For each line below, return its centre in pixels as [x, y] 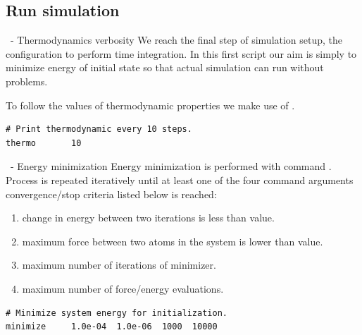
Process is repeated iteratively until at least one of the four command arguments [180, 179]
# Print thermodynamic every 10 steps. [99, 129]
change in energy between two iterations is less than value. [148, 218]
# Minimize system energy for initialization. [117, 313]
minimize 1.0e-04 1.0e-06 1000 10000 [112, 327]
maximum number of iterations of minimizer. [119, 265]
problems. [27, 81]
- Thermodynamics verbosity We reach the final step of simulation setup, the [176, 40]
